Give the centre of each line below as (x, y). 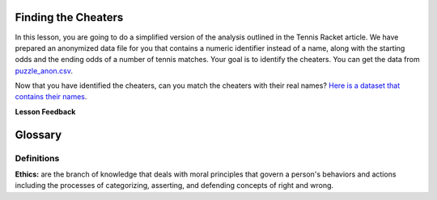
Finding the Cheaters (69, 17)
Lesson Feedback (45, 111)
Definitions (37, 158)
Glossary (38, 134)
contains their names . (51, 97)
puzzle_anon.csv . (44, 71)
